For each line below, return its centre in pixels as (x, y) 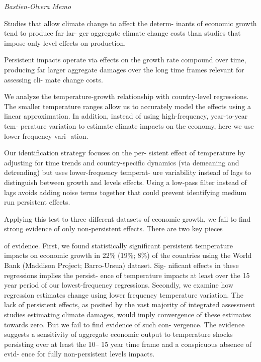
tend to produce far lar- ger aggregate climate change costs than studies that (122, 33)
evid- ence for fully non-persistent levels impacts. (79, 354)
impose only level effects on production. (65, 42)
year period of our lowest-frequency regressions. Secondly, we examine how (119, 285)
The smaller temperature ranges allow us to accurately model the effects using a (127, 106)
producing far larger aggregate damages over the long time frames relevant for (124, 69)
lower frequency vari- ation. (46, 135)
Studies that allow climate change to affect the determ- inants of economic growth (130, 23)
